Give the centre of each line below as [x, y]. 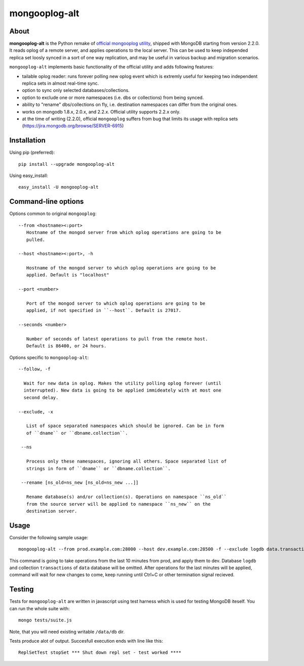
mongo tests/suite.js [45, 620]
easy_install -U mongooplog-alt [59, 187]
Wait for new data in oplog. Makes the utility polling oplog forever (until [122, 383]
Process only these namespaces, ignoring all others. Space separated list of [126, 461]
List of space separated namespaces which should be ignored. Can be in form [125, 426]
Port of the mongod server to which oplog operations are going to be [116, 304]
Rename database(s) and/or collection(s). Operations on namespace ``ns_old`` [126, 497]
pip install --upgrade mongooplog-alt [67, 164]
